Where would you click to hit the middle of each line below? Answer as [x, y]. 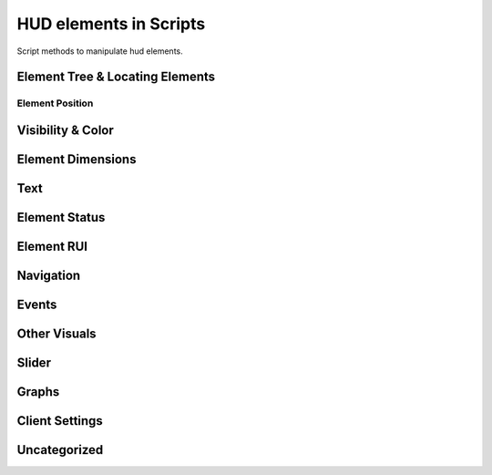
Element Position [55, 103]
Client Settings [60, 421]
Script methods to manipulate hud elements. [100, 51]
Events [37, 305]
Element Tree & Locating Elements [116, 77]
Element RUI [52, 247]
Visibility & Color [65, 130]
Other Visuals [56, 334]
